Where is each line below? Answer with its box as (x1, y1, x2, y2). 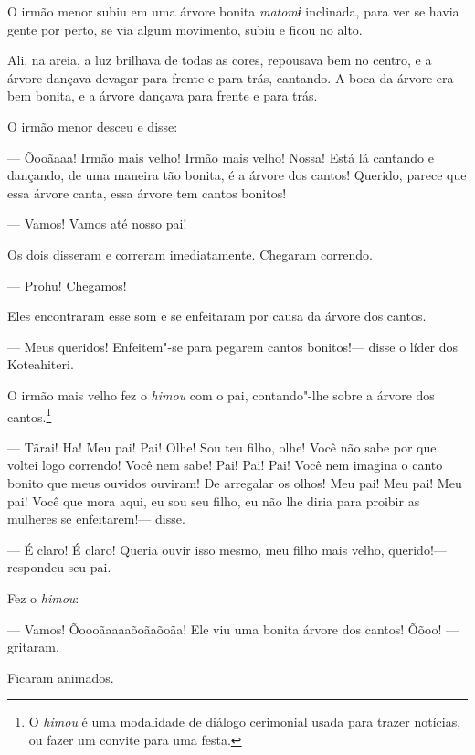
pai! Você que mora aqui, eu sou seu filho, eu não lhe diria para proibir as (7, 491, 420, 510)
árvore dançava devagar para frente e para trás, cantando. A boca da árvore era (7, 68, 454, 87)
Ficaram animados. (7, 667, 114, 686)
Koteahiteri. (7, 355, 74, 374)
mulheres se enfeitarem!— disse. (7, 509, 185, 528)
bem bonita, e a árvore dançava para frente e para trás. (7, 86, 318, 105)
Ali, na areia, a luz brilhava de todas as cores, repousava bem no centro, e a (7, 50, 432, 69)
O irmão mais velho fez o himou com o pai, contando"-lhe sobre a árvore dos (7, 385, 435, 404)
